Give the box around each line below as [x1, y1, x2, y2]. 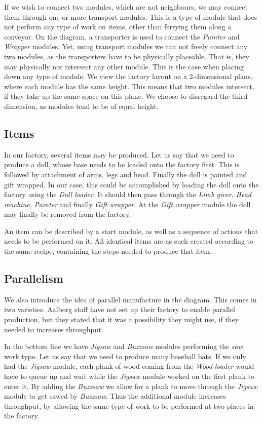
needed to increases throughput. [4, 324, 103, 334]
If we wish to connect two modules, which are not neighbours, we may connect [4, 2, 248, 12]
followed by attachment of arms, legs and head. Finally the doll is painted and [4, 169, 247, 179]
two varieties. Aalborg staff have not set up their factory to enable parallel [4, 304, 235, 315]
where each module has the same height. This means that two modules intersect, [4, 81, 254, 91]
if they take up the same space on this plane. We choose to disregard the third [4, 91, 248, 101]
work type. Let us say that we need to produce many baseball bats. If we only [4, 351, 246, 361]
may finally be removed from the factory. [4, 209, 131, 219]
